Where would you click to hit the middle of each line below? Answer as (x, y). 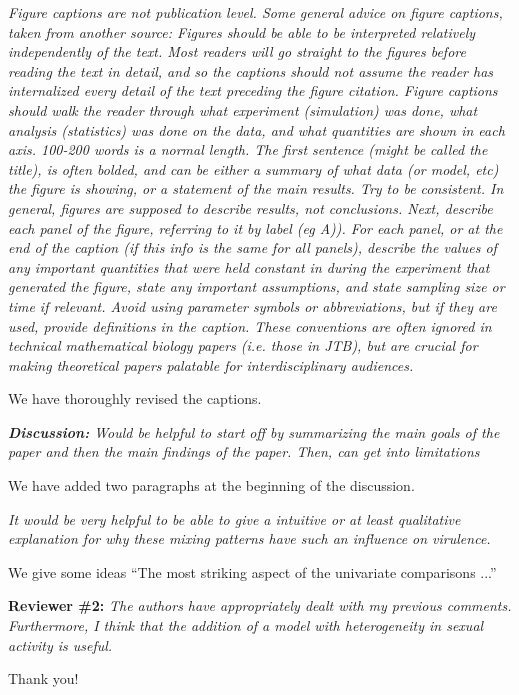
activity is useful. (60, 644)
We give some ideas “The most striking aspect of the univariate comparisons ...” (252, 571)
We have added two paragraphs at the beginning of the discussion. (211, 485)
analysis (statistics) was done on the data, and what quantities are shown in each (256, 129)
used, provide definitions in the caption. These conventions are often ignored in (250, 325)
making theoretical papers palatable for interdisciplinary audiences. (211, 364)
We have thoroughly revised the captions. (135, 398)
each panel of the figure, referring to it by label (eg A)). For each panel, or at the (255, 227)
